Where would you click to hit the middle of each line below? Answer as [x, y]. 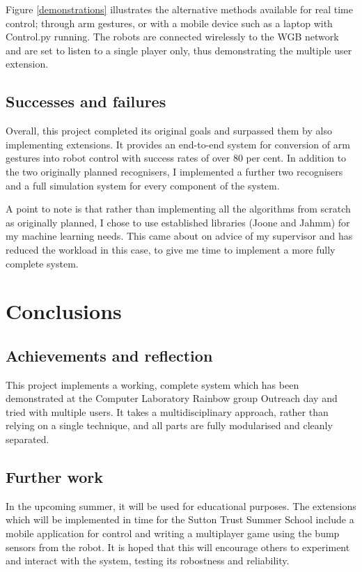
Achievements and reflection [109, 355]
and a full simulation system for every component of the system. [143, 185]
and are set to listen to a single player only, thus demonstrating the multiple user [179, 50]
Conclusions [64, 311]
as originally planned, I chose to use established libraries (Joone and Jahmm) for [178, 222]
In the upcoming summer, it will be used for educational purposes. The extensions [181, 505]
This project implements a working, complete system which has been [152, 384]
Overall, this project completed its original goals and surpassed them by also [169, 131]
